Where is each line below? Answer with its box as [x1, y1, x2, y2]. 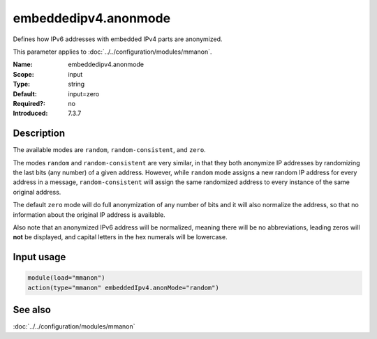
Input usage [13, 251, 66, 263]
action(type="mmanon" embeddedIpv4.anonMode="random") [27, 283, 219, 292]
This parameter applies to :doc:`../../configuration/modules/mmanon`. [13, 47, 212, 56]
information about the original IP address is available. [13, 210, 165, 219]
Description [13, 128, 66, 140]
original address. [13, 188, 61, 196]
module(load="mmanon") [27, 274, 105, 282]
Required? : [13, 99, 45, 107]
